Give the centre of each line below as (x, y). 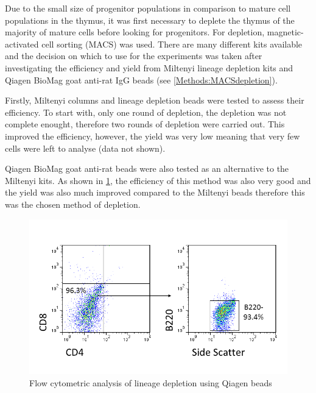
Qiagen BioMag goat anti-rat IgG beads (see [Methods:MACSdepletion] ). (141, 80)
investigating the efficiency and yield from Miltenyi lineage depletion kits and (149, 67)
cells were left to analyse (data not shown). (85, 148)
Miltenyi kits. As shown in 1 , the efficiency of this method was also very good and (158, 180)
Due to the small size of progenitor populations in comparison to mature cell (148, 8)
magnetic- (285, 32)
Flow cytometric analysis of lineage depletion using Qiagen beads (151, 382)
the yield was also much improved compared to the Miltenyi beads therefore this (155, 192)
